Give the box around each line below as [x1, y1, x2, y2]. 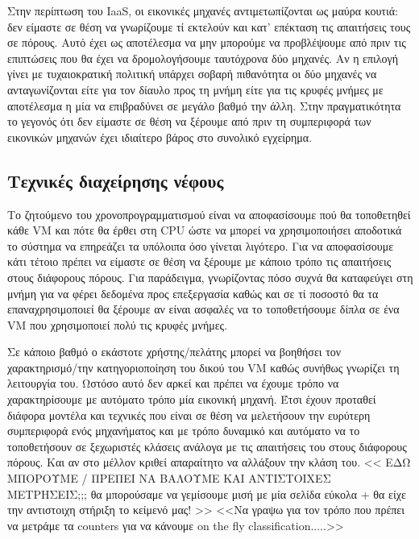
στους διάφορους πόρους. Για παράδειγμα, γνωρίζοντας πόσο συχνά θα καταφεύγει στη [7, 268, 413, 285]
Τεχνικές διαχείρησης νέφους [7, 168, 224, 193]
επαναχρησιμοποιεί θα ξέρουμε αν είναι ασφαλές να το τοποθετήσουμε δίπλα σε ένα [7, 301, 400, 317]
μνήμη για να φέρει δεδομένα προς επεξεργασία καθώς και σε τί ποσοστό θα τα [7, 284, 379, 301]
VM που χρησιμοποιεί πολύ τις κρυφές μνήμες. [7, 316, 228, 333]
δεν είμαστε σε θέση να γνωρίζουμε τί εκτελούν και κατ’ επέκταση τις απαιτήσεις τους [7, 18, 411, 35]
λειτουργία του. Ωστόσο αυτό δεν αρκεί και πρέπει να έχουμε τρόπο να [7, 375, 339, 392]
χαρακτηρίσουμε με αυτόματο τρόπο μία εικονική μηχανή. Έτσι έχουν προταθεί [7, 391, 376, 408]
